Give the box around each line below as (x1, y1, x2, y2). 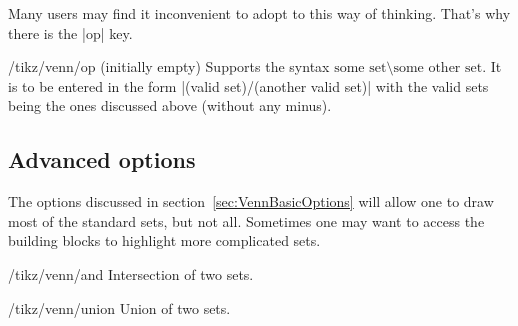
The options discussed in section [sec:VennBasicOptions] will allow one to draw (8, 191, 494, 212)
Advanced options (8, 144, 196, 175)
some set (334, 61, 387, 76)
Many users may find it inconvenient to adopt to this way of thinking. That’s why (8, 3, 511, 23)
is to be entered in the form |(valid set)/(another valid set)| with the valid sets (8, 75, 489, 96)
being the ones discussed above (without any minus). (8, 95, 332, 116)
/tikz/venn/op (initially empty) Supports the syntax (8, 56, 330, 77)
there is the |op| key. (8, 22, 133, 43)
